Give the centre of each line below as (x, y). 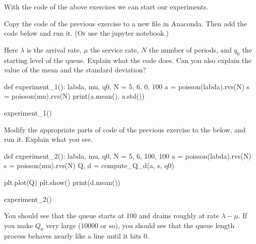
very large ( (63, 225)
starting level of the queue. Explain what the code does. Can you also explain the (128, 60)
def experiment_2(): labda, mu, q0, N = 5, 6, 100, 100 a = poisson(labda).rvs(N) (128, 155)
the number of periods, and (190, 49)
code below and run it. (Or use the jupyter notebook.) (86, 33)
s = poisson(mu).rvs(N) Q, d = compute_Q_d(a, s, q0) (89, 165)
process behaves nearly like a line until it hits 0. (77, 235)
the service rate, (114, 49)
